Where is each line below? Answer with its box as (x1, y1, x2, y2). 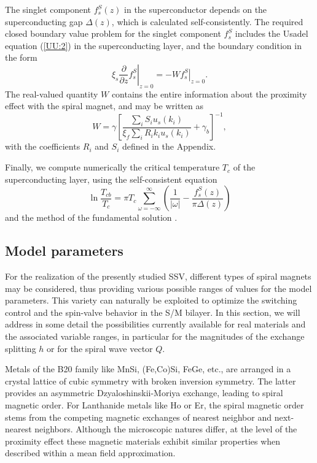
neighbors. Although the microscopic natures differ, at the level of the (34, 423, 297, 435)
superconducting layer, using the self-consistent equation (5, 172, 217, 185)
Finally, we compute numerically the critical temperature (5, 161, 220, 174)
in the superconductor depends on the (124, 3, 267, 15)
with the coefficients (5, 140, 80, 153)
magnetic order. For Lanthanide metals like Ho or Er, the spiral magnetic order (5, 398, 304, 411)
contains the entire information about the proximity (111, 87, 307, 100)
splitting (5, 342, 36, 354)
